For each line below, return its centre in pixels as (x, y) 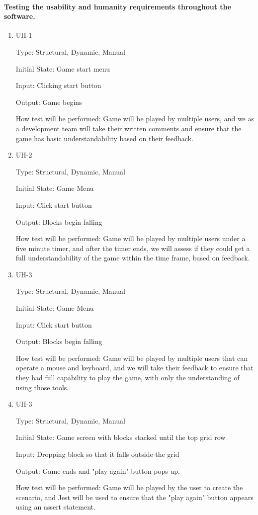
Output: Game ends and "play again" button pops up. (98, 471)
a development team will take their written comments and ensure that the (129, 128)
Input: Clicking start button (58, 85)
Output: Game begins (49, 102)
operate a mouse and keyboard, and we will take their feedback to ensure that (135, 368)
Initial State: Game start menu (63, 68)
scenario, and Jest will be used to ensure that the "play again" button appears (134, 497)
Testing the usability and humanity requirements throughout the (118, 6)
